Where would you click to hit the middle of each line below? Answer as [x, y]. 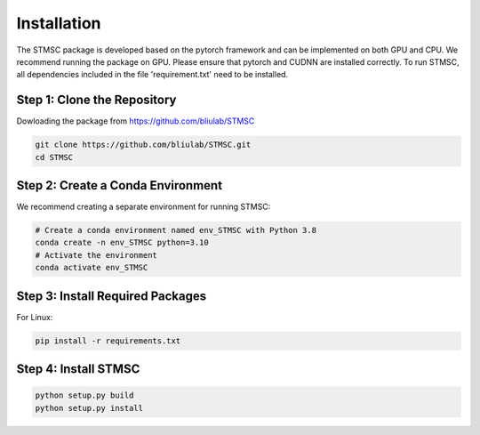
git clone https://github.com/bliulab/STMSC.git [143, 145]
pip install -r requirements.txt [108, 341]
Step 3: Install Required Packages [112, 296]
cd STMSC [54, 157]
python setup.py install [89, 408]
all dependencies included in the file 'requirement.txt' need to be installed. [152, 75]
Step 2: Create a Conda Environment [119, 185]
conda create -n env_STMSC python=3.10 [122, 243]
